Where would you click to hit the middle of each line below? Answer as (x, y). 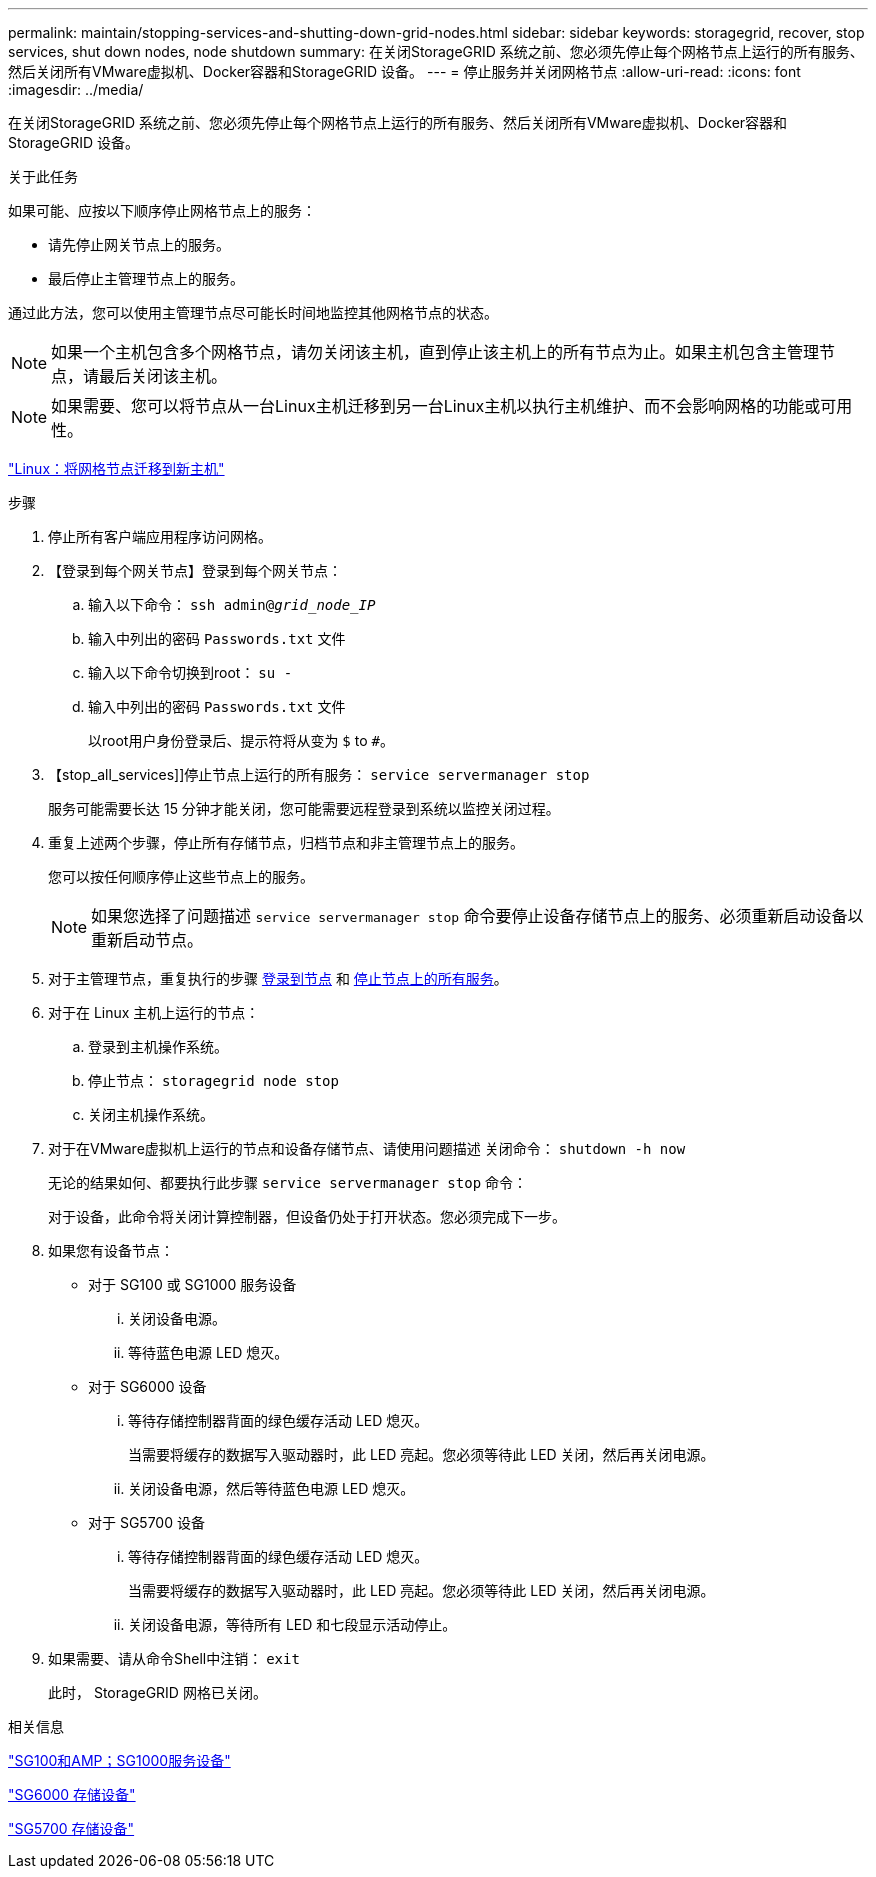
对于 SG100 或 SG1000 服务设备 (192, 1284)
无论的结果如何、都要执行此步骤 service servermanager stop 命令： (288, 1182)
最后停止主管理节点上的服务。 (146, 278)
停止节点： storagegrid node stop (213, 1080)
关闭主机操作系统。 (151, 1114)
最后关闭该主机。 (163, 376)
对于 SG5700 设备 (146, 1522)
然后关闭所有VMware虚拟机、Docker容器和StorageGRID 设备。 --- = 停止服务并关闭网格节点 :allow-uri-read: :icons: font (404, 71)
